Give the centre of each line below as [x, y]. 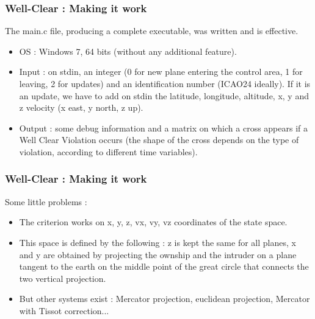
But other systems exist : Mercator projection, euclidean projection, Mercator [165, 299]
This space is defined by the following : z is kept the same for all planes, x [157, 242]
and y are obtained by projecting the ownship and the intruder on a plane [158, 254]
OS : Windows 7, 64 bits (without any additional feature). [128, 51]
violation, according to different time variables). [108, 151]
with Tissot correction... [64, 310]
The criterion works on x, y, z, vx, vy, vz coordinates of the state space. [153, 222]
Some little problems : [46, 201]
